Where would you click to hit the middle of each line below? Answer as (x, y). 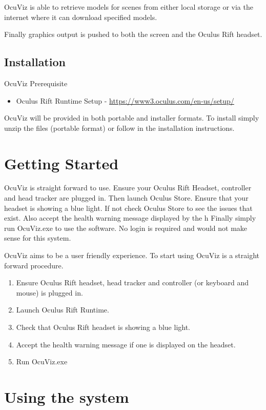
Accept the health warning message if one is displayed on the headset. (126, 344)
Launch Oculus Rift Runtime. (63, 310)
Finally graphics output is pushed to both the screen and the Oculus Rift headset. (133, 34)
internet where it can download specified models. (81, 17)
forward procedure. (34, 265)
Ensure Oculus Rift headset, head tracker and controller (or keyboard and (132, 282)
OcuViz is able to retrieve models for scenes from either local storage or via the (129, 7)
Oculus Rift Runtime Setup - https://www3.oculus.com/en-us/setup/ (125, 100)
